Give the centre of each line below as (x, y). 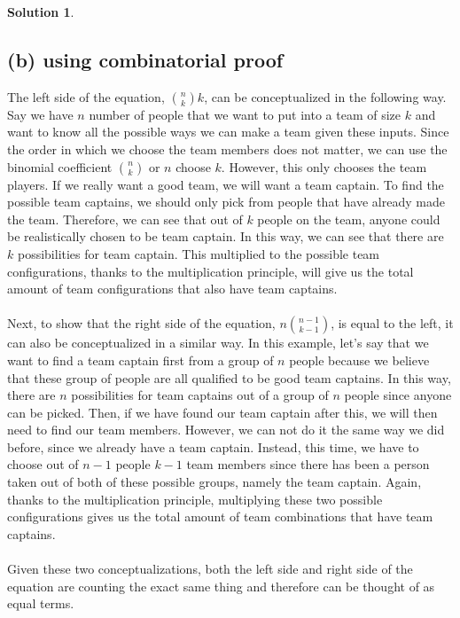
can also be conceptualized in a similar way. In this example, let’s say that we (218, 343)
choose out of (43, 464)
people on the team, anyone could (349, 219)
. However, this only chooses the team (324, 166)
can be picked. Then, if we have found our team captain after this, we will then (222, 412)
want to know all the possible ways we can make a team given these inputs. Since (228, 132)
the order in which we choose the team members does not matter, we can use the (227, 149)
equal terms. (41, 603)
